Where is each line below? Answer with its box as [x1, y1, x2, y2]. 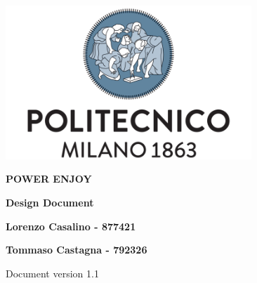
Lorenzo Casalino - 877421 [6, 218, 136, 233]
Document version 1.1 [6, 265, 99, 280]
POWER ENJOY [6, 171, 92, 186]
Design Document [6, 195, 94, 209]
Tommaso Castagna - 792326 [6, 242, 147, 257]
